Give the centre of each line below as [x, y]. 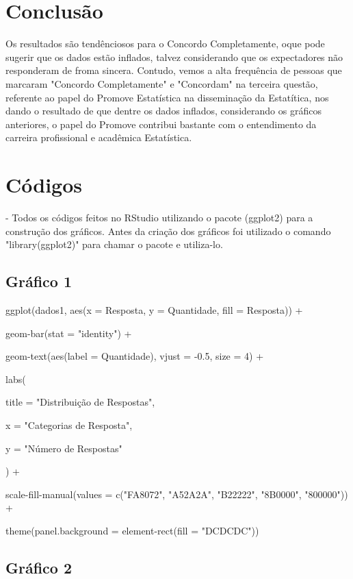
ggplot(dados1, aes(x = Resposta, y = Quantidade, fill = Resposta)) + [154, 309]
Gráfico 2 [39, 567]
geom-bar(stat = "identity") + [69, 333]
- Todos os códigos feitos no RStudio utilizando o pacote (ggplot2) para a [159, 217]
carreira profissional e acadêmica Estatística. [99, 137]
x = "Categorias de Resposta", [69, 424]
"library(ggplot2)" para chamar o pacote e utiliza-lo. [114, 244]
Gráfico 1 [39, 281]
